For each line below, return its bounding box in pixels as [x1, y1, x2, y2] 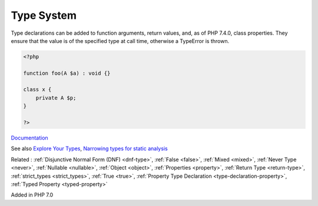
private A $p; [35, 94, 77, 101]
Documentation [11, 134, 48, 141]
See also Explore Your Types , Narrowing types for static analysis [11, 145, 168, 152]
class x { [23, 86, 52, 93]
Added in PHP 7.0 [11, 191, 53, 198]
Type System [11, 9, 77, 22]
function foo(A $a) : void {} [23, 69, 111, 77]
